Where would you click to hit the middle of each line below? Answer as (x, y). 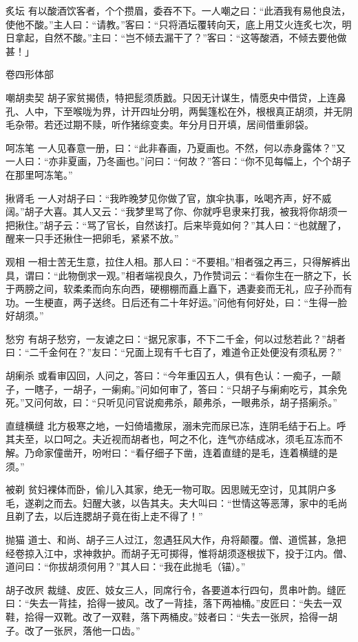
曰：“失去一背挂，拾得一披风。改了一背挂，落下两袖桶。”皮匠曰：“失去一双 (174, 603)
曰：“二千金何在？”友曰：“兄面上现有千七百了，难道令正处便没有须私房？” (174, 352)
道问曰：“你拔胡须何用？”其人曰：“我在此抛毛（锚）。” (126, 566)
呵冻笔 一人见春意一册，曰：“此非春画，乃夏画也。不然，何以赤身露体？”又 (176, 147)
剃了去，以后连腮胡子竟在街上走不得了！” (109, 516)
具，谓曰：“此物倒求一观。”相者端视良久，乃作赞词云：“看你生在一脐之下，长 (179, 275)
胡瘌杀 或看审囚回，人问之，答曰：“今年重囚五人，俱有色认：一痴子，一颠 (173, 375)
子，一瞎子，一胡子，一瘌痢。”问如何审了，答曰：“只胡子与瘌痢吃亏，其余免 (177, 389)
